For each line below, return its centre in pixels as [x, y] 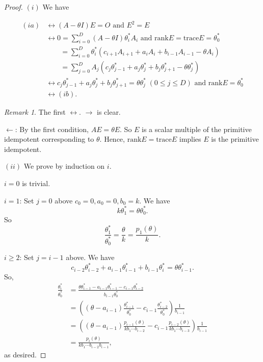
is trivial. [36, 183]
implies [190, 139]
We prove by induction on [64, 166]
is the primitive [235, 139]
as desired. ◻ [25, 355]
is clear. [109, 112]
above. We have [90, 257]
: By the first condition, [52, 129]
